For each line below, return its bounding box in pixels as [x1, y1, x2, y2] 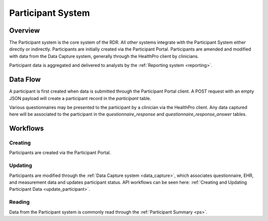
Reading [9, 199, 30, 206]
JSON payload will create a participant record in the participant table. [9, 95, 151, 101]
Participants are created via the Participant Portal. [9, 150, 111, 156]
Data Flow [9, 75, 41, 84]
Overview [9, 26, 40, 35]
